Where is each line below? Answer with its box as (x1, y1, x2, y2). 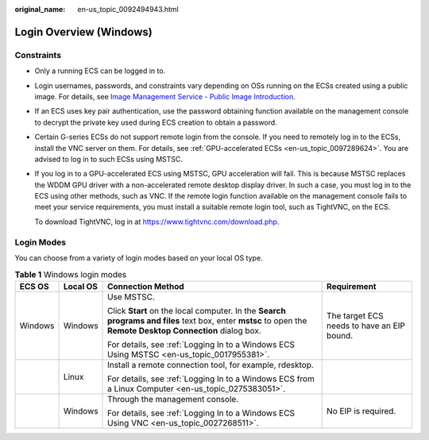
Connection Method (107, 280, 184, 291)
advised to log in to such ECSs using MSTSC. (34, 154, 183, 164)
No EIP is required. (326, 405, 396, 416)
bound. (326, 330, 354, 341)
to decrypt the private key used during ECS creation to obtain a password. (34, 118, 277, 127)
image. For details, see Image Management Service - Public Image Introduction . (34, 91, 296, 101)
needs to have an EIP (326, 320, 405, 331)
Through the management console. (107, 393, 239, 404)
